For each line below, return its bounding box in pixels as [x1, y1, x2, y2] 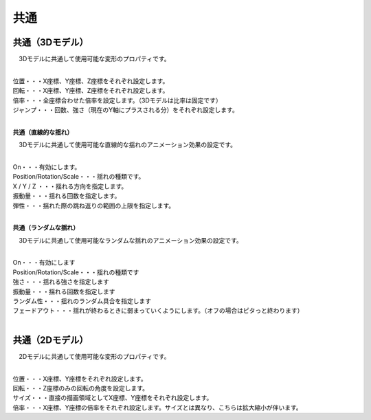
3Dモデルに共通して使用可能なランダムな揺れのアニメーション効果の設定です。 [18, 236, 243, 244]
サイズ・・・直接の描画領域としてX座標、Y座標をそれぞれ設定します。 [12, 394, 213, 402]
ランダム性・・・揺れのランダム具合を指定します [12, 297, 151, 305]
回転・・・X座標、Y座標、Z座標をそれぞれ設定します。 [12, 87, 169, 95]
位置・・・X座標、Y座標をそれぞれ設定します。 [12, 375, 147, 383]
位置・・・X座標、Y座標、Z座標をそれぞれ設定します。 [12, 76, 169, 85]
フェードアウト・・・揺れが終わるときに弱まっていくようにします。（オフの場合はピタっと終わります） [12, 307, 304, 315]
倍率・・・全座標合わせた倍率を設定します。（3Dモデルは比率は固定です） [12, 96, 223, 104]
